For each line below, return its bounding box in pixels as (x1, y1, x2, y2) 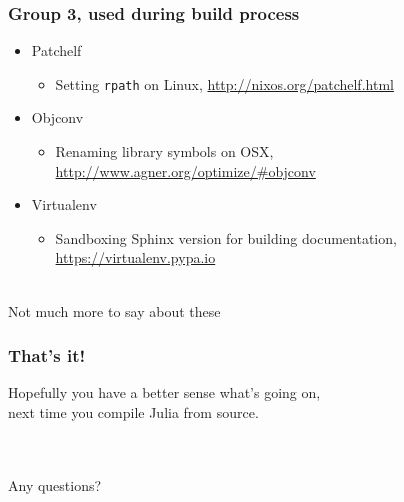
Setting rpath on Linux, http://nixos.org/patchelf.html (55, 73, 394, 94)
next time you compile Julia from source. (8, 402, 259, 423)
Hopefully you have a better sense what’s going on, (8, 382, 321, 403)
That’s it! (8, 343, 86, 368)
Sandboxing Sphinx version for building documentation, (55, 227, 397, 248)
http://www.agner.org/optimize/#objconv (55, 160, 316, 181)
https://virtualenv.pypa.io (55, 247, 216, 268)
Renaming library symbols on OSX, (55, 141, 274, 162)
